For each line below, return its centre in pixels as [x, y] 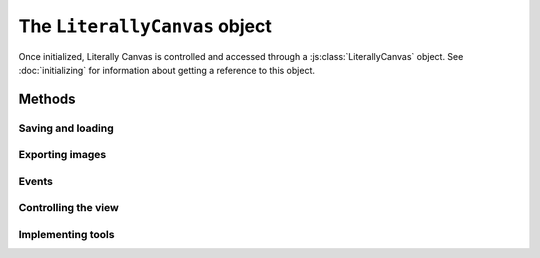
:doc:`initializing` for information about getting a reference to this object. [166, 70]
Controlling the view [68, 208]
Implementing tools [66, 234]
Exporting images [62, 155]
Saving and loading [66, 128]
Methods [47, 98]
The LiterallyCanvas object [145, 26]
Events [36, 181]
